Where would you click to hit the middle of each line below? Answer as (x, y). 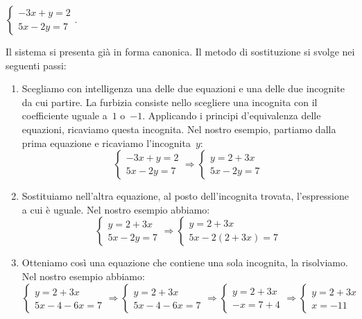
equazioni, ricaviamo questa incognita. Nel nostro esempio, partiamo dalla (179, 129)
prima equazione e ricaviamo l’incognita (106, 143)
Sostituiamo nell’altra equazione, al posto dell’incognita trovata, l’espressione (185, 196)
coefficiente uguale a (64, 115)
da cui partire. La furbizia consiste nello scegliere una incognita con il (170, 102)
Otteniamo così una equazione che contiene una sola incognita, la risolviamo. (185, 262)
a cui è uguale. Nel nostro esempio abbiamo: (116, 209)
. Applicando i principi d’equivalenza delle (232, 115)
